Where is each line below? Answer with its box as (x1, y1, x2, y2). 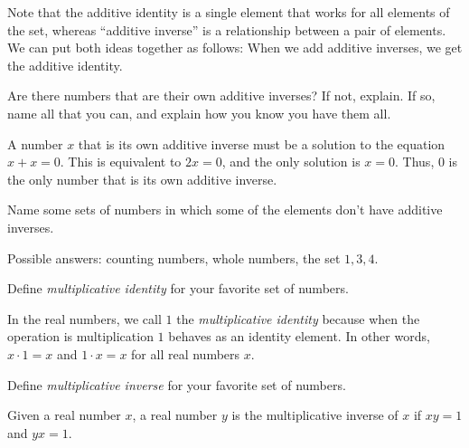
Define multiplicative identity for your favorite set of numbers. (7, 279, 349, 298)
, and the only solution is (221, 152, 361, 171)
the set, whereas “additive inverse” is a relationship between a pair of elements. (7, 20, 446, 39)
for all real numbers (131, 344, 240, 363)
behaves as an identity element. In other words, (168, 327, 430, 346)
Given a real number (7, 405, 121, 424)
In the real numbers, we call (7, 309, 162, 328)
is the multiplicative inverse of (231, 405, 399, 424)
